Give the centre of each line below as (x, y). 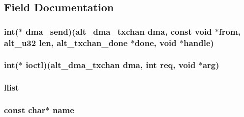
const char (25, 110)
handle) (199, 42)
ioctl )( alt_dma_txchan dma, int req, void (111, 65)
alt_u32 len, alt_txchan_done (66, 42)
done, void (155, 42)
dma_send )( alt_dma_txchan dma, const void (119, 31)
